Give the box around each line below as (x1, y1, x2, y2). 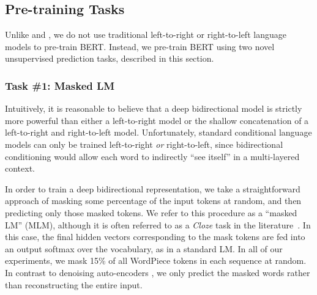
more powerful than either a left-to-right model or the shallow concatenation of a (5, 114, 309, 126)
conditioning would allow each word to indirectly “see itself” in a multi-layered (5, 150, 300, 162)
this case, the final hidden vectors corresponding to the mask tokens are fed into (5, 230, 305, 243)
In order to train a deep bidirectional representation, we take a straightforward (5, 182, 300, 195)
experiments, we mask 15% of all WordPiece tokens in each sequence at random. (5, 254, 307, 267)
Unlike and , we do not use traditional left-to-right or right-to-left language (5, 28, 286, 41)
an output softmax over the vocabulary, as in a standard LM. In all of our (5, 242, 283, 255)
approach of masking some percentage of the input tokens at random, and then (5, 194, 302, 207)
